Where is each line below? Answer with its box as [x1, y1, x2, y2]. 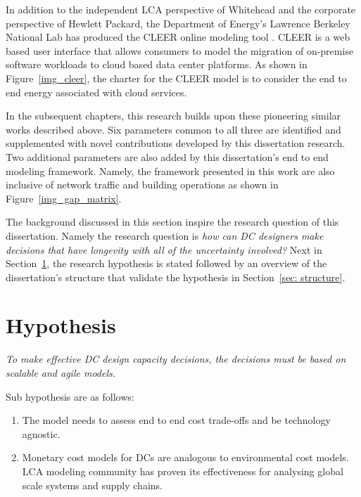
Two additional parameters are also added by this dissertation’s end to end [6, 149, 329, 164]
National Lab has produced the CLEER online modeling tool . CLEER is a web [6, 30, 350, 44]
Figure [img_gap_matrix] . [6, 191, 122, 205]
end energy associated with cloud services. [6, 84, 187, 99]
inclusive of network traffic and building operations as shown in [6, 177, 279, 192]
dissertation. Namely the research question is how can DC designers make [6, 228, 324, 243]
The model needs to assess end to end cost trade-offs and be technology [22, 413, 331, 427]
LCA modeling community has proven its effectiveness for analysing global [22, 463, 343, 478]
